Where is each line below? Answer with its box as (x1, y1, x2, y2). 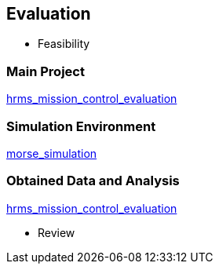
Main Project (6, 63, 85, 79)
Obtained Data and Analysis (6, 173, 180, 189)
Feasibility (38, 37, 90, 51)
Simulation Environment (6, 118, 156, 134)
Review (38, 225, 75, 239)
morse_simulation (6, 146, 97, 160)
